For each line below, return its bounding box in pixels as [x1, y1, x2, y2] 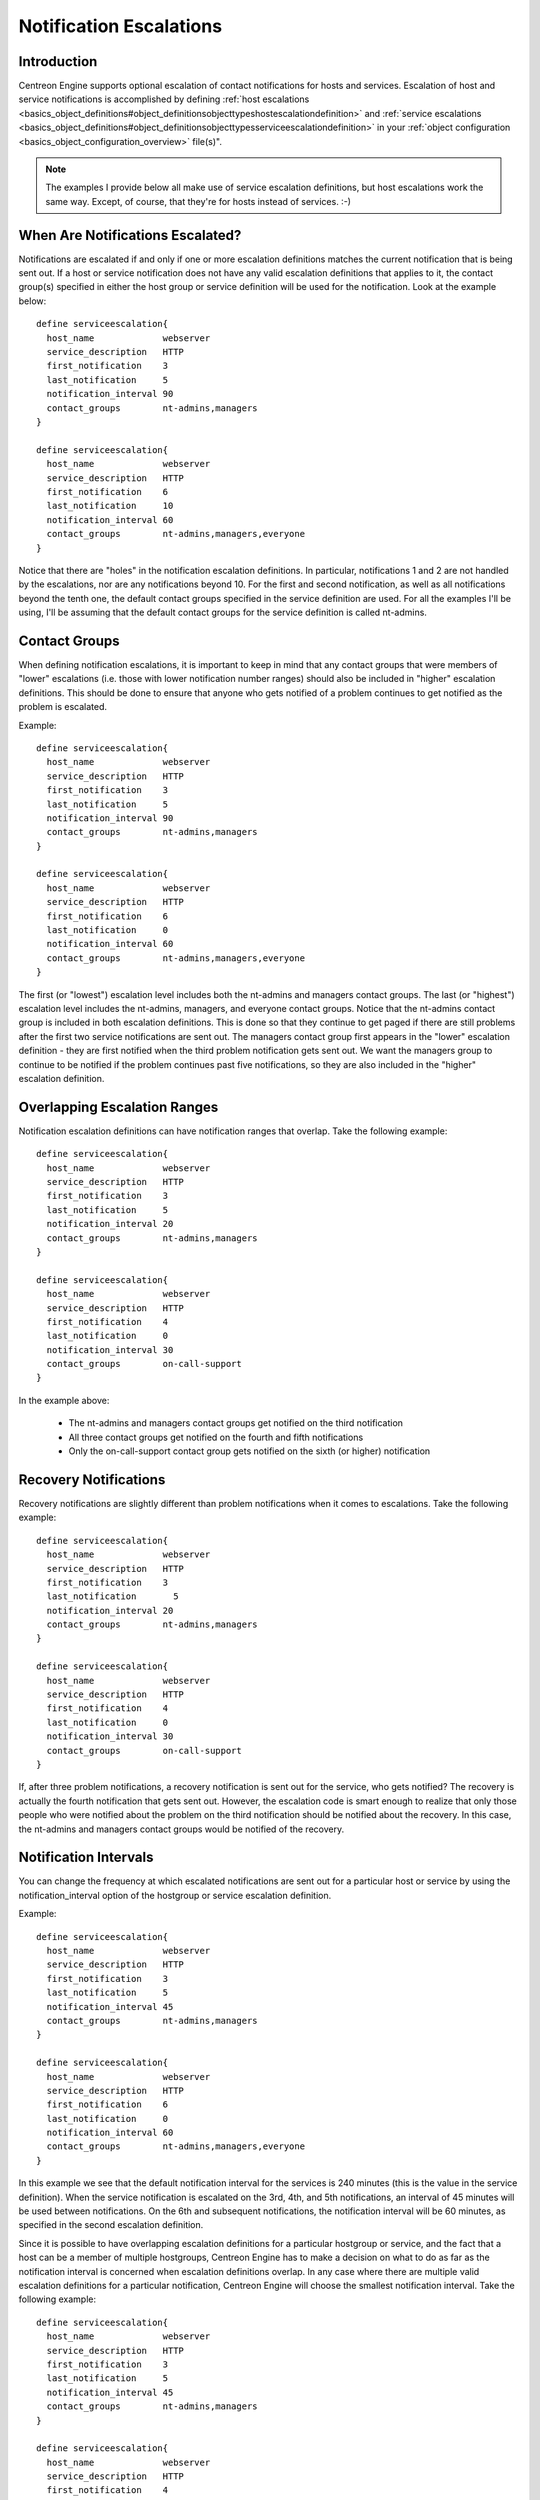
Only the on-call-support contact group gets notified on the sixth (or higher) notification [68, 1445, 431, 1457]
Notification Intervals [18, 1849, 154, 1866]
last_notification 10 [46, 500, 174, 512]
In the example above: [18, 1394, 110, 1406]
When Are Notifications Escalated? [18, 226, 242, 244]
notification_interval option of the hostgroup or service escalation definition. [18, 1889, 332, 1901]
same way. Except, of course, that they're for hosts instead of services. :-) [45, 195, 352, 207]
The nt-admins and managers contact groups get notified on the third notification [68, 1417, 404, 1429]
